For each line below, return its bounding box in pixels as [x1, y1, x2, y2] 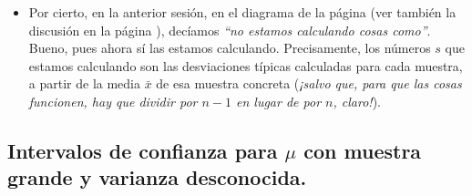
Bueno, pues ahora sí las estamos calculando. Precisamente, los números [28, 38, 431, 57]
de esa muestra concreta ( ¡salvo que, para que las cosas [156, 74, 462, 93]
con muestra [303, 136, 422, 164]
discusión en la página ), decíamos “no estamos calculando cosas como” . [28, 20, 431, 39]
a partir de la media [28, 74, 140, 93]
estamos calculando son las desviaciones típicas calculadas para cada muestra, [28, 56, 463, 75]
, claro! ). [333, 91, 381, 110]
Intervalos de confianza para [7, 136, 278, 164]
